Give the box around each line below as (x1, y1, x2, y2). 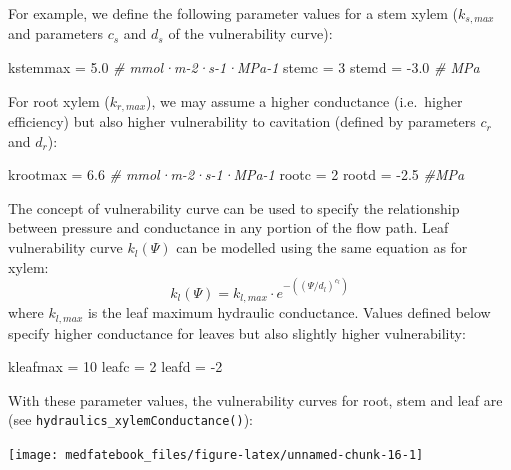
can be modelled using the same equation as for (176, 237, 468, 258)
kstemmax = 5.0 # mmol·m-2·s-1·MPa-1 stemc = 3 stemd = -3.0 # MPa (8, 57, 480, 78)
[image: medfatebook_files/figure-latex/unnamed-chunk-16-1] (8, 448, 424, 463)
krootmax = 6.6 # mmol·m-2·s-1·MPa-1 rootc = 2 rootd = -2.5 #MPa (8, 164, 465, 185)
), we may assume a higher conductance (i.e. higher (146, 90, 463, 111)
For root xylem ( (8, 90, 110, 111)
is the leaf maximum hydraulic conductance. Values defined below (87, 302, 491, 323)
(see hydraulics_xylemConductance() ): (8, 409, 254, 430)
